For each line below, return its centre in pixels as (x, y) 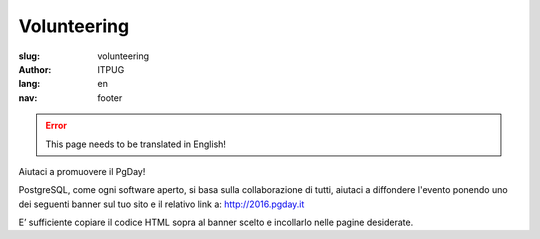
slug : (29, 56)
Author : (35, 69)
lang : (29, 84)
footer (110, 97)
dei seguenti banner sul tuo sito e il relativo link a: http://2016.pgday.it (161, 204)
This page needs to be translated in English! (136, 144)
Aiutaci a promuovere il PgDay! (82, 171)
